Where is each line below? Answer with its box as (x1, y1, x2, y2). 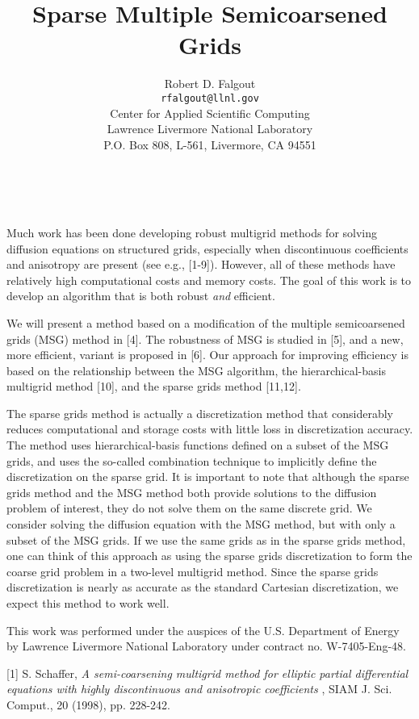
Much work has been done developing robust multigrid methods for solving (6, 224, 378, 240)
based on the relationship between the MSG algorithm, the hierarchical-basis (6, 362, 386, 378)
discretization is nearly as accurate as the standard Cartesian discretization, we (6, 579, 399, 596)
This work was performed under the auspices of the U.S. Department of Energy (6, 621, 400, 638)
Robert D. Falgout (164, 75, 256, 92)
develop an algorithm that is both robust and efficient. (6, 287, 275, 304)
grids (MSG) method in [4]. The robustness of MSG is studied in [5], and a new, (6, 330, 404, 347)
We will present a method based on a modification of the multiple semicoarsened (6, 314, 405, 331)
